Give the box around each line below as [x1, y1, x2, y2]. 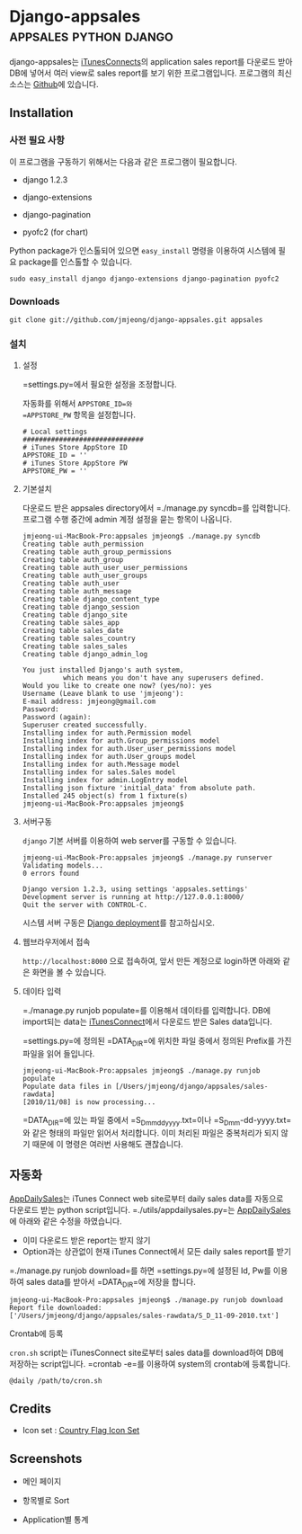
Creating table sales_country [22, 634, 137, 644]
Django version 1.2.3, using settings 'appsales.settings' [22, 885, 249, 894]
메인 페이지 [22, 1476, 62, 1487]
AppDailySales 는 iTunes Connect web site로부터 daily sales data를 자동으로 [9, 1193, 284, 1204]
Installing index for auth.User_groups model [22, 753, 196, 762]
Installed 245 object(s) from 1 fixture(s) [22, 791, 189, 801]
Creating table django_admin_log [22, 650, 148, 659]
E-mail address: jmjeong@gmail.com [22, 697, 156, 707]
